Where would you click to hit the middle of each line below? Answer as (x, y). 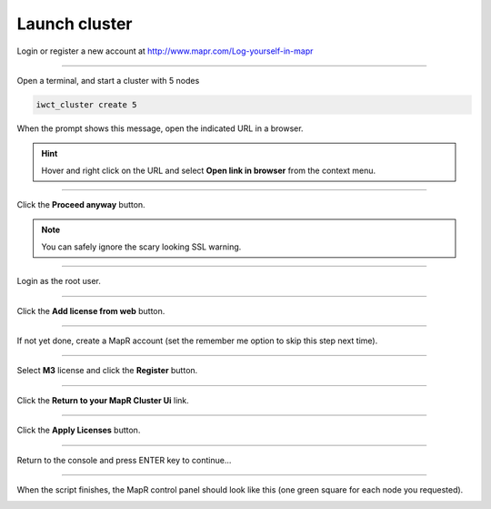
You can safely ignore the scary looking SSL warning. (141, 247)
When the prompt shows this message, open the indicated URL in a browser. (160, 128)
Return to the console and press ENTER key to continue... (124, 460)
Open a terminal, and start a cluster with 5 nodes (108, 80)
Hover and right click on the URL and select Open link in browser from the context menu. (209, 170)
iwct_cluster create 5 (86, 104)
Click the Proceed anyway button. (81, 205)
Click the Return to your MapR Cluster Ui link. (103, 400)
